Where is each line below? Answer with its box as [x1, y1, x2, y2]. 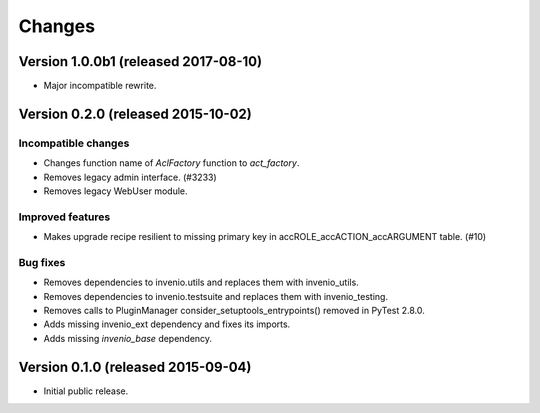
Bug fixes [18, 255, 66, 269]
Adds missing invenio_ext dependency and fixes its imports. [43, 318, 291, 330]
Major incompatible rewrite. [43, 80, 157, 92]
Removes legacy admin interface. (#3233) [43, 171, 217, 183]
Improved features [18, 210, 111, 224]
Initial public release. [43, 385, 129, 397]
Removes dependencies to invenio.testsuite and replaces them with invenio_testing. [43, 290, 389, 302]
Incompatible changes [18, 136, 130, 150]
